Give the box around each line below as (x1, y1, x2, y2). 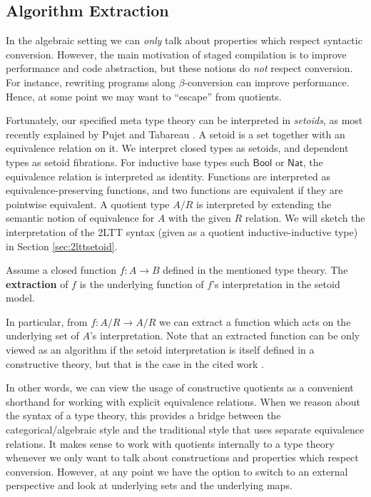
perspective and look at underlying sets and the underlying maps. (6, 478, 293, 493)
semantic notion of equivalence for (6, 210, 155, 225)
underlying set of (6, 328, 79, 343)
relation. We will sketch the (245, 210, 365, 225)
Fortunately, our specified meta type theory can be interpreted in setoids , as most (6, 113, 363, 128)
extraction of (6, 276, 68, 291)
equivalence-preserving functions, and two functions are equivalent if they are (6, 183, 343, 198)
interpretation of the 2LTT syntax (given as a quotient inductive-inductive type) (6, 224, 358, 239)
